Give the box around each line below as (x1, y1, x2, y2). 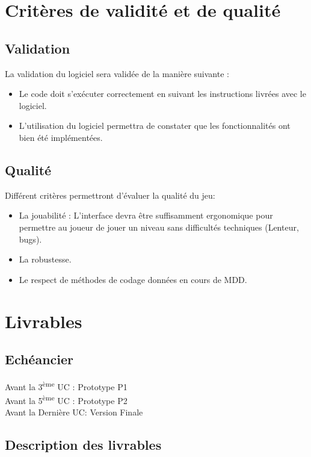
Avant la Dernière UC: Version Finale (5, 406, 143, 418)
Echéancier (5, 350, 74, 368)
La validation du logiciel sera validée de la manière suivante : (5, 67, 229, 79)
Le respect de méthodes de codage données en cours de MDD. (19, 273, 247, 285)
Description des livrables (5, 435, 162, 454)
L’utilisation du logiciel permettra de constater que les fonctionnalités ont (19, 119, 291, 132)
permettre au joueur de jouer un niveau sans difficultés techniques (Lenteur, (19, 220, 299, 233)
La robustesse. (19, 253, 72, 266)
